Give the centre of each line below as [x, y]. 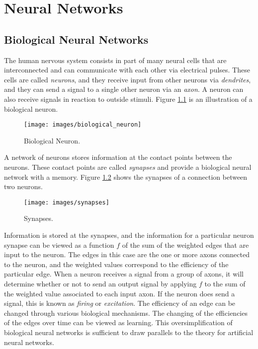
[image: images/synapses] [67, 202]
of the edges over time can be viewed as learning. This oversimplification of [118, 322]
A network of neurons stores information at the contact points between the [118, 157]
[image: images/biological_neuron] [83, 125]
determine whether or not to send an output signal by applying [100, 283]
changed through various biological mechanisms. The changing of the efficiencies [126, 313]
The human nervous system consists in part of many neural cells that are [115, 60]
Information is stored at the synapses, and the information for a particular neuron [129, 235]
